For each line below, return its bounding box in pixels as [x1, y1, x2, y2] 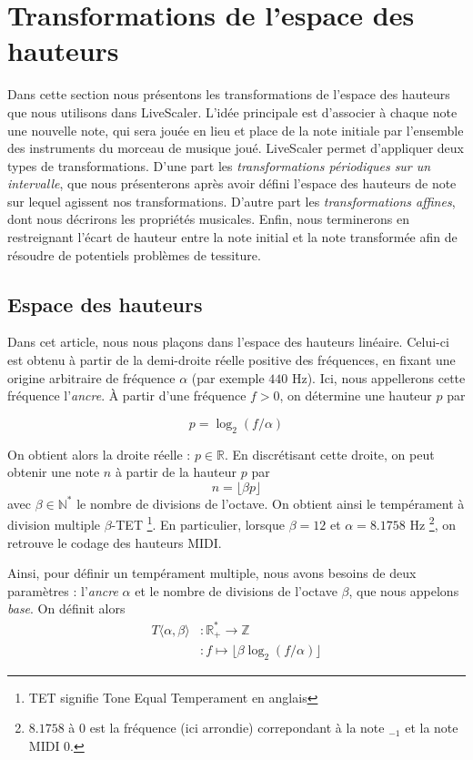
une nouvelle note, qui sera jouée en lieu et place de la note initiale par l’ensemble [7, 120, 464, 139]
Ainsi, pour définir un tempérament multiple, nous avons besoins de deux [7, 563, 417, 583]
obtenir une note [7, 462, 100, 481]
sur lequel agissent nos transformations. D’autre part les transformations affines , [7, 191, 456, 210]
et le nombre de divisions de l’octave [135, 581, 337, 600]
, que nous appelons [348, 581, 459, 600]
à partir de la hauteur [115, 462, 237, 481]
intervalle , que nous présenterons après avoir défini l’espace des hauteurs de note [7, 174, 457, 193]
